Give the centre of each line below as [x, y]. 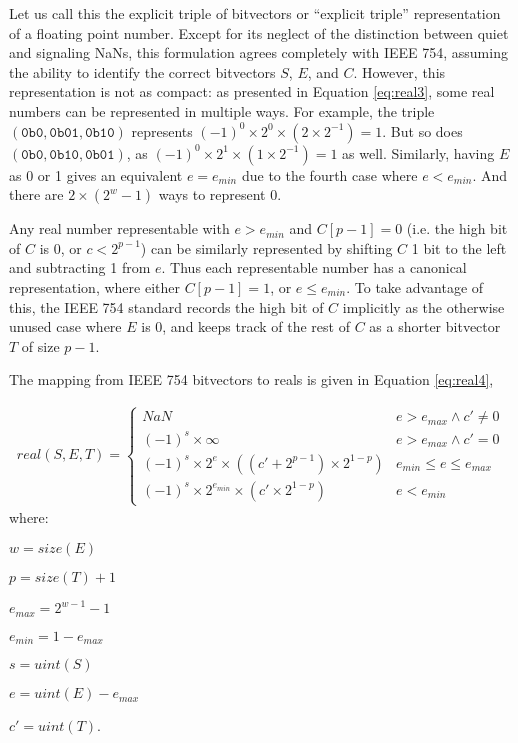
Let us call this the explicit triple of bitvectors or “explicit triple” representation [255, 13]
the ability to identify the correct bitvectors [142, 71]
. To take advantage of [415, 286]
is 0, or [60, 247]
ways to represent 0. [220, 194]
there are [36, 194]
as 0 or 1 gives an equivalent [96, 174]
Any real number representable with [119, 228]
